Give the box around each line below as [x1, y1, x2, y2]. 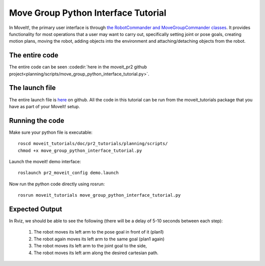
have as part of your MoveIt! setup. [9, 103, 80, 109]
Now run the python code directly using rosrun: [9, 181, 105, 187]
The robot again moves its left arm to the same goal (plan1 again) [33, 236, 165, 242]
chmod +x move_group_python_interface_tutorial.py [18, 148, 142, 153]
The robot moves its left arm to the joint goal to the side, [33, 243, 147, 249]
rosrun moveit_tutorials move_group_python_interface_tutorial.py [18, 192, 181, 198]
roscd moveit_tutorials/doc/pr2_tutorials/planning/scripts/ [18, 141, 168, 147]
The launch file [9, 84, 56, 92]
